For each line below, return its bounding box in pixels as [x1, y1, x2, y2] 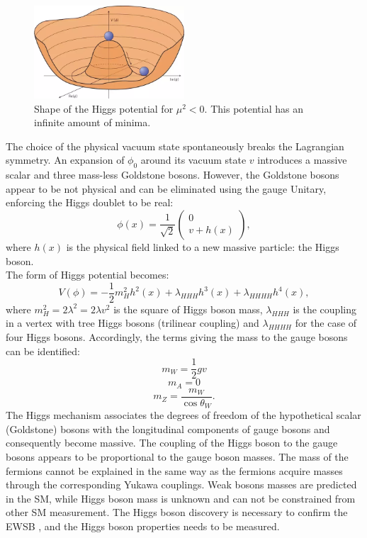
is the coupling [293, 301, 356, 316]
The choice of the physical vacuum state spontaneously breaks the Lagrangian [6, 138, 344, 153]
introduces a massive [257, 152, 347, 167]
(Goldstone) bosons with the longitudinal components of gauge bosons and [6, 421, 330, 436]
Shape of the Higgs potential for [34, 101, 174, 116]
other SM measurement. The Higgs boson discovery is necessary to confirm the [6, 505, 348, 520]
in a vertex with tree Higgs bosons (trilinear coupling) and [6, 315, 259, 330]
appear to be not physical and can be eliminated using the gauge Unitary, [6, 181, 327, 196]
